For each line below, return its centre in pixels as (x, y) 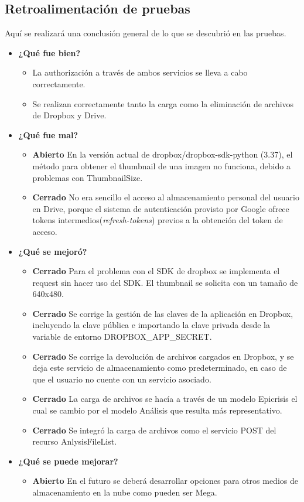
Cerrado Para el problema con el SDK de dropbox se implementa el (156, 271)
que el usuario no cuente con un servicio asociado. (122, 379)
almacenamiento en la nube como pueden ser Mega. (125, 492)
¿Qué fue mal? (48, 134)
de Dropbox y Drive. (69, 115)
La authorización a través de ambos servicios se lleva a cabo (140, 72)
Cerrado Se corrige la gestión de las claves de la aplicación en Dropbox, (163, 313)
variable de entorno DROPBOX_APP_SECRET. (122, 337)
